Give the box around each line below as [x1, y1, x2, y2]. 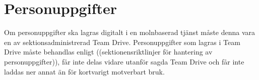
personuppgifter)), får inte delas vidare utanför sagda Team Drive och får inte [4, 56, 244, 66]
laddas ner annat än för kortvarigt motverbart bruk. [4, 66, 165, 76]
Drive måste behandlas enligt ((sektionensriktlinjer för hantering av [4, 46, 213, 57]
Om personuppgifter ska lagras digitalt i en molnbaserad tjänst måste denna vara [4, 27, 255, 37]
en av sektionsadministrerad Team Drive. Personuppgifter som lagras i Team [4, 36, 240, 47]
